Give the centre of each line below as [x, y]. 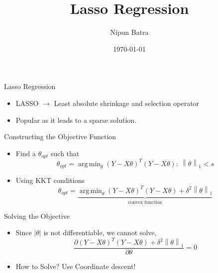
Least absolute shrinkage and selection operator [127, 103]
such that [65, 153]
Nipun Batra [129, 32]
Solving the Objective [37, 216]
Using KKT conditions [50, 180]
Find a [26, 153]
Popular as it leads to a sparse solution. [76, 120]
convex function [145, 203]
